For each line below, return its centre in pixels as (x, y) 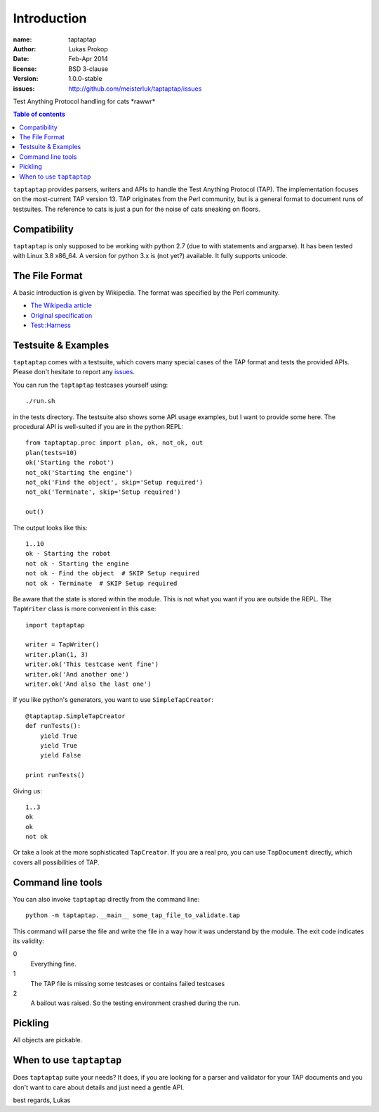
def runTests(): (53, 726)
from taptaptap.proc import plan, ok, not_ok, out (114, 443)
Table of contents (39, 114)
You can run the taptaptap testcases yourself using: (91, 385)
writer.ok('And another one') (78, 674)
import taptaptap (55, 625)
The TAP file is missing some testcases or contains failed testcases (128, 983)
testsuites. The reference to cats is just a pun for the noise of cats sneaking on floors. (137, 209)
